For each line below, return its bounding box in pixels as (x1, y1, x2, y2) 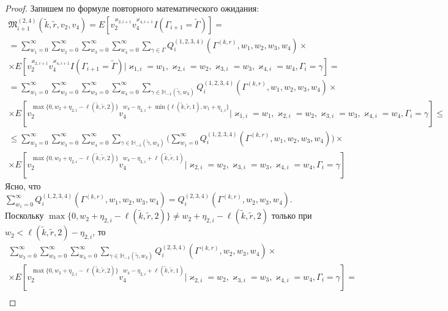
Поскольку (5, 209, 44, 222)
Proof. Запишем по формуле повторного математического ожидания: (5, 2, 259, 14)
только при (271, 209, 312, 222)
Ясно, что (5, 179, 41, 192)
